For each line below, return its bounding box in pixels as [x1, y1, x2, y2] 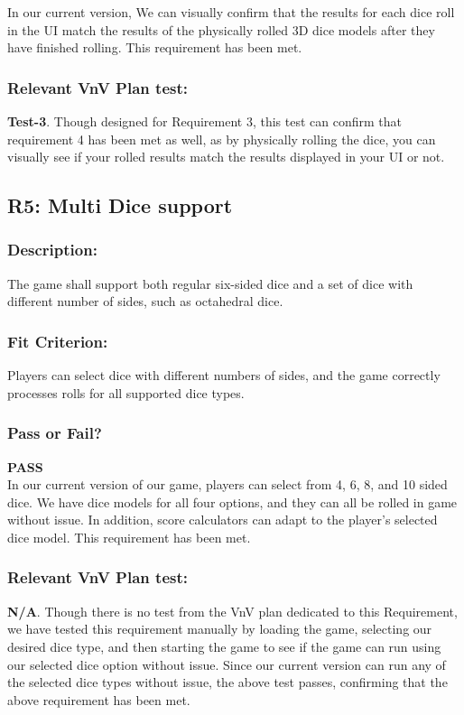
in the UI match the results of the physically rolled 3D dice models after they [7, 20, 435, 39]
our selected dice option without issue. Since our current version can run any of [7, 655, 446, 673]
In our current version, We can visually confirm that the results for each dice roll [7, 3, 455, 21]
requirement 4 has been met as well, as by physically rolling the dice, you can [7, 129, 436, 148]
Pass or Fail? [7, 422, 102, 444]
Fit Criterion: [7, 330, 108, 352]
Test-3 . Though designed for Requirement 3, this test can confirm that [7, 112, 402, 130]
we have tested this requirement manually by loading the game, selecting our [7, 619, 432, 638]
